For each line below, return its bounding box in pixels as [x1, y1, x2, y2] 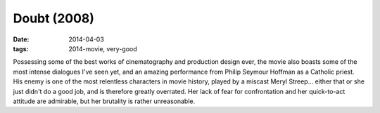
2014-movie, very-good [68, 44, 137, 53]
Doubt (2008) [13, 11, 95, 26]
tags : [13, 44, 29, 53]
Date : [13, 35, 30, 44]
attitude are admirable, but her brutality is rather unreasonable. [13, 97, 196, 105]
